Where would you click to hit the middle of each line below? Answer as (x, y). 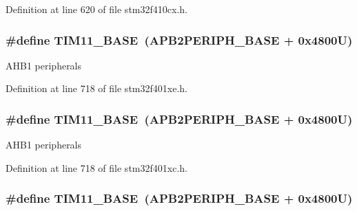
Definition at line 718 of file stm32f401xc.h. (96, 167)
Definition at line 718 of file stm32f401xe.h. (96, 88)
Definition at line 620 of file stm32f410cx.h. (96, 9)
